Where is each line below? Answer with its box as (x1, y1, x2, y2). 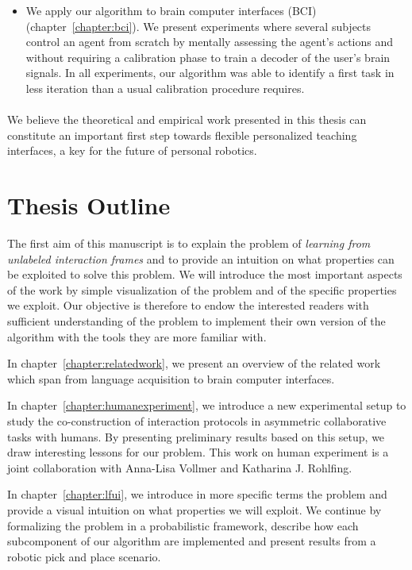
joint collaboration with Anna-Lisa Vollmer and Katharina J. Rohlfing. (7, 459, 352, 476)
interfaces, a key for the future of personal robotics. (7, 142, 257, 159)
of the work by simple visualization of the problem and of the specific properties (7, 281, 397, 298)
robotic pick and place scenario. (7, 548, 161, 564)
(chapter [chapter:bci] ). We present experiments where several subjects (25, 17, 372, 34)
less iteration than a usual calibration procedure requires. (25, 79, 305, 96)
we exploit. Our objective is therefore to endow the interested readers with (7, 297, 369, 314)
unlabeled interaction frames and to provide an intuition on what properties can (7, 250, 395, 267)
